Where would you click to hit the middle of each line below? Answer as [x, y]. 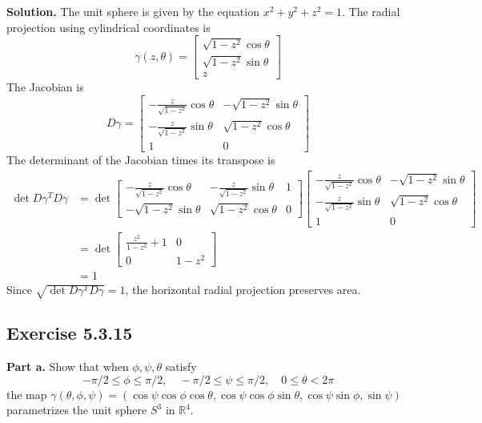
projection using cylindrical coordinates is [108, 27]
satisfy [181, 367]
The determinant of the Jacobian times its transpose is [141, 160]
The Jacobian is [45, 87]
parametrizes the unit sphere [77, 410]
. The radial [371, 11]
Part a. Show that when [68, 367]
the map [27, 394]
